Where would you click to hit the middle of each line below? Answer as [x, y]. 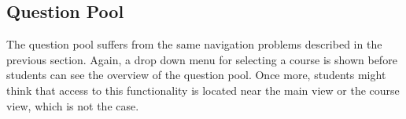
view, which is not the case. [73, 105]
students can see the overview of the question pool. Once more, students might [196, 75]
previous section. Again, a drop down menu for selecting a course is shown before [202, 59]
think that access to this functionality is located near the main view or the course [203, 90]
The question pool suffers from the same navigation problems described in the [194, 44]
